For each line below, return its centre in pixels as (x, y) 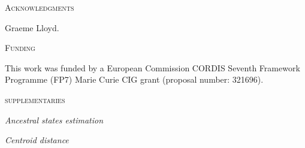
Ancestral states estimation (54, 120)
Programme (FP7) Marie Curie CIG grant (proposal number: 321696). (134, 79)
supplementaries (35, 99)
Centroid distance (37, 140)
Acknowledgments (40, 7)
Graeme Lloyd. (32, 27)
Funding (20, 48)
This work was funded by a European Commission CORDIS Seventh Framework (152, 67)
